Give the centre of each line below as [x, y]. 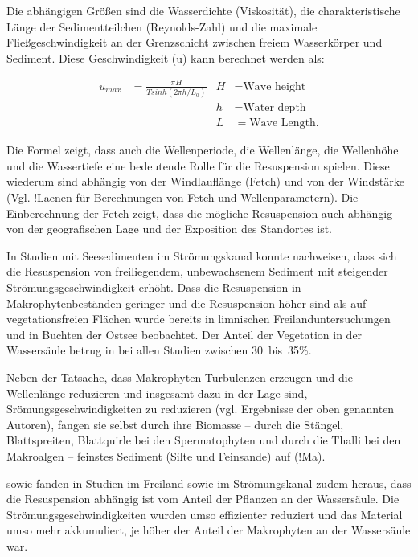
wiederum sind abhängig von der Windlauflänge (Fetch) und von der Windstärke [205, 181]
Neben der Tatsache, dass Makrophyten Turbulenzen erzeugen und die [180, 377]
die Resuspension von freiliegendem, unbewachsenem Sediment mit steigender [197, 271]
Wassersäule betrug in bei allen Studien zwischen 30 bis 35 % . [159, 350]
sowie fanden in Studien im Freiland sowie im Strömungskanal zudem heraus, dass [209, 483]
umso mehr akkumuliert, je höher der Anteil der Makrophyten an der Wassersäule [209, 530]
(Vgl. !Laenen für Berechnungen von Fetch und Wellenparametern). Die [182, 197]
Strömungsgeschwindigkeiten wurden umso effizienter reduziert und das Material [205, 514]
